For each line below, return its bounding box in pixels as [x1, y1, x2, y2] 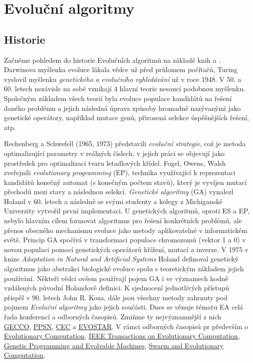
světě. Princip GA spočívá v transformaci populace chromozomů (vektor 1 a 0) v [4, 234, 246, 245]
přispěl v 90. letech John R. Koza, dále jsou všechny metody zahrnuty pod [4, 292, 228, 302]
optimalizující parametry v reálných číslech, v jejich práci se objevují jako [4, 148, 225, 158]
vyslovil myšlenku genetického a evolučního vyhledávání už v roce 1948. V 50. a [4, 74, 241, 84]
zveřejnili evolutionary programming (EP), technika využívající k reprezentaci [4, 167, 236, 178]
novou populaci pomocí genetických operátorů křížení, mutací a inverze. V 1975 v [4, 244, 249, 254]
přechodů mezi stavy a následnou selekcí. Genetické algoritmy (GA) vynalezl [4, 186, 233, 197]
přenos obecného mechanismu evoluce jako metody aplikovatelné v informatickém [4, 225, 248, 235]
